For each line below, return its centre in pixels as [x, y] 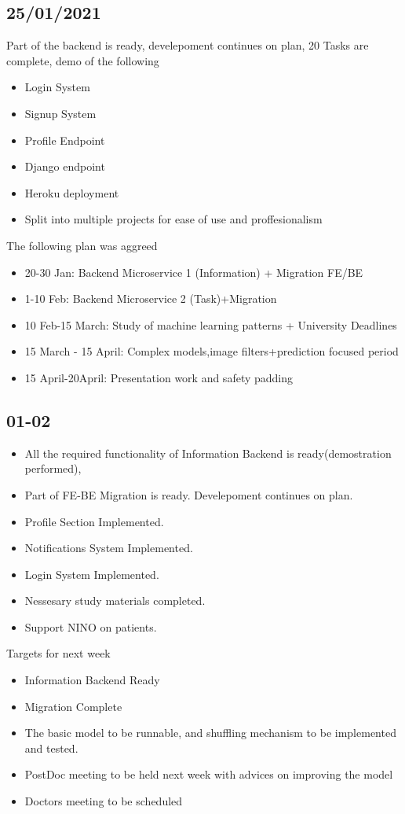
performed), [53, 468]
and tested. [51, 748]
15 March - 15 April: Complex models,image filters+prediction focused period [212, 351]
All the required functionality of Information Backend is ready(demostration [208, 453]
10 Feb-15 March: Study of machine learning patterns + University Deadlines [211, 324]
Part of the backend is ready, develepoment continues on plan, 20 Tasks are [188, 45]
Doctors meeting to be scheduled [104, 801]
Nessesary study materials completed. [115, 600]
